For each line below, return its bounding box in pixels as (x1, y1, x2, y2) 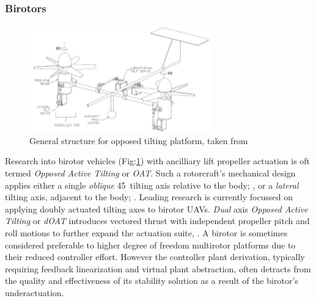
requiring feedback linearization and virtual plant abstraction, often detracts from (5, 262, 311, 275)
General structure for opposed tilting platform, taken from (29, 134, 248, 147)
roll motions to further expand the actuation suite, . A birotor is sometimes (5, 227, 288, 239)
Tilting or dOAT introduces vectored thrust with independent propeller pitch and (5, 214, 310, 227)
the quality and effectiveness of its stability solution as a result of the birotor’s (5, 274, 298, 287)
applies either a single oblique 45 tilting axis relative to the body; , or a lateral (5, 178, 299, 191)
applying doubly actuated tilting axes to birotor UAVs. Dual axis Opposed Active (5, 202, 308, 215)
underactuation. (5, 286, 64, 299)
